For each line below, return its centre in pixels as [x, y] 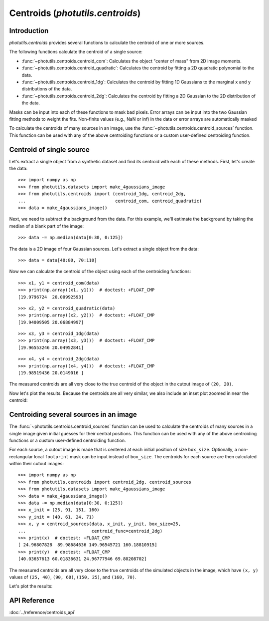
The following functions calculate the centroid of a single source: [76, 52]
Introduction [29, 31]
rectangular [21, 456]
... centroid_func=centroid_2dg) [90, 531]
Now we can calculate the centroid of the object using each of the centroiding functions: [100, 272]
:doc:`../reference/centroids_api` [42, 613]
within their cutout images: [37, 464]
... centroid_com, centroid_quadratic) [110, 201]
